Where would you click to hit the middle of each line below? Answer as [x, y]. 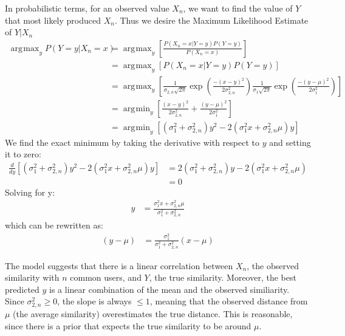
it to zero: [23, 154]
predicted [22, 289]
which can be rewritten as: [54, 225]
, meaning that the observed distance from [229, 301]
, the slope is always [94, 301]
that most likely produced [53, 20]
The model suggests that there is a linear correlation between [119, 265]
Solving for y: [30, 192]
